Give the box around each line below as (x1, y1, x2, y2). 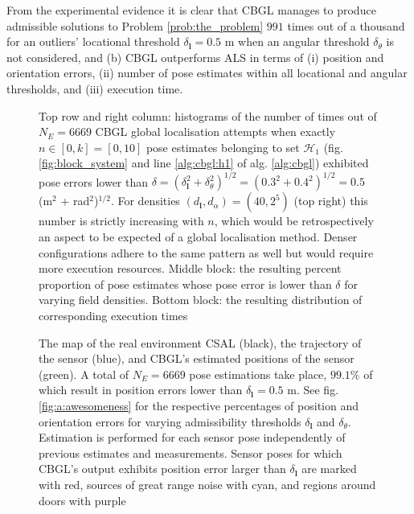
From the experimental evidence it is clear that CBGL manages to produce (6, 2, 376, 18)
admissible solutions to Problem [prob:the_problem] (6, 17, 264, 34)
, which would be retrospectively (214, 212, 374, 229)
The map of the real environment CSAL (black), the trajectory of (39, 334, 362, 351)
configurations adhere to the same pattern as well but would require (39, 244, 374, 261)
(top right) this (293, 192, 368, 209)
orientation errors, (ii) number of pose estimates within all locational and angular (6, 64, 408, 81)
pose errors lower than (39, 173, 149, 190)
